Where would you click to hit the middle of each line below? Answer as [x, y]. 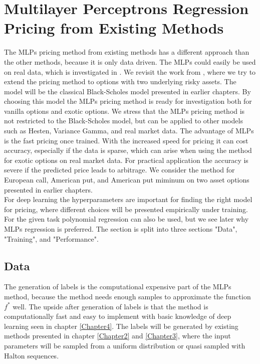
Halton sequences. [32, 355]
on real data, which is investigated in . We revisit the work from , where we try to [130, 71]
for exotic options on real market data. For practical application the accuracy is [126, 160]
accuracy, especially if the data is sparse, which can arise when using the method [128, 150]
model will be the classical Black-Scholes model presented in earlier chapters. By [127, 91]
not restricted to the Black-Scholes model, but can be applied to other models [123, 121]
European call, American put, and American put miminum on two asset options [127, 180]
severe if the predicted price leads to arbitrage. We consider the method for [119, 170]
